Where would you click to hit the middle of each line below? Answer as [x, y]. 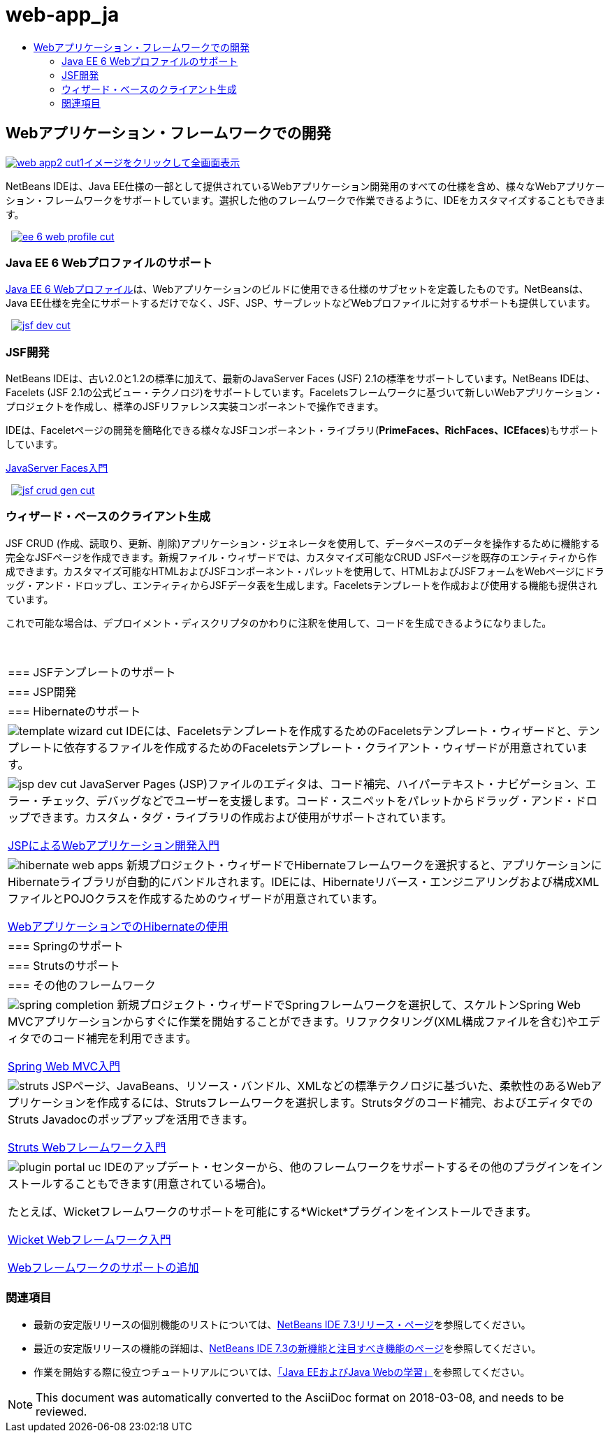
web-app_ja [63, 15]
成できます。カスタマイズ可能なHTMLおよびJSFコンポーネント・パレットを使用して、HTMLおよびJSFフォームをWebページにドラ [305, 571]
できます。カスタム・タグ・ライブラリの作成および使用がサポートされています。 [241, 817]
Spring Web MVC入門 [64, 1066]
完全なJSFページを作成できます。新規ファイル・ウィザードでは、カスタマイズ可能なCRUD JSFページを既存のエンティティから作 [302, 557]
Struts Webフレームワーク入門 [87, 1147]
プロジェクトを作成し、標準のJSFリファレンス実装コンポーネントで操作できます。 [195, 407]
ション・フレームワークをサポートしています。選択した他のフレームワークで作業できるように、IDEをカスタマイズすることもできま [305, 200]
